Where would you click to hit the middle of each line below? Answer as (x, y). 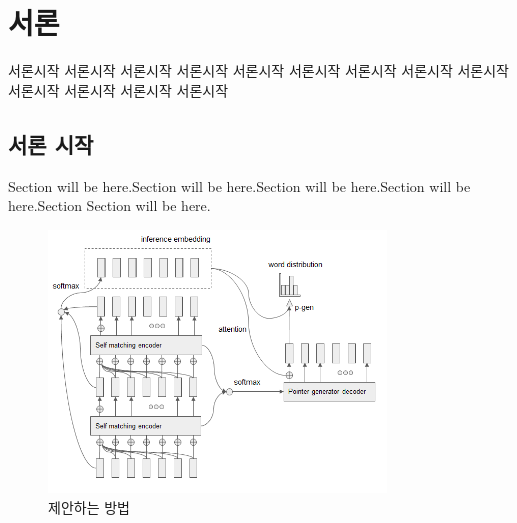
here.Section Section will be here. (109, 205)
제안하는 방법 (89, 506)
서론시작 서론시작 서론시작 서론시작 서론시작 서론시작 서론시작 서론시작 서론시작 (258, 70)
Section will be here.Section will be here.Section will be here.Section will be (239, 185)
